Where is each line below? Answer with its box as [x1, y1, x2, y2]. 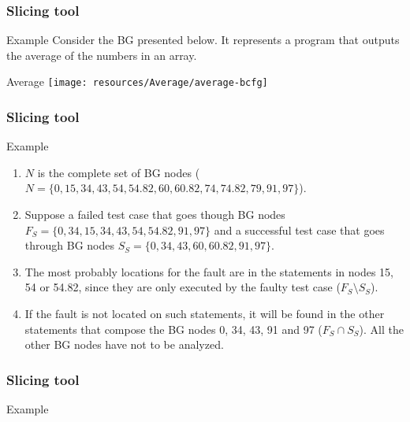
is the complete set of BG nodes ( [37, 164, 200, 180]
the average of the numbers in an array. [6, 46, 197, 63]
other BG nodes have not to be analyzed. [24, 336, 224, 353]
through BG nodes [24, 237, 115, 254]
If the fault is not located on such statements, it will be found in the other [24, 305, 385, 322]
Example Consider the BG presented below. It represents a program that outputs [6, 31, 400, 48]
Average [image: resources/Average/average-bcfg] [6, 73, 268, 90]
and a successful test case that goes [214, 221, 385, 238]
